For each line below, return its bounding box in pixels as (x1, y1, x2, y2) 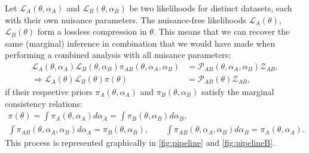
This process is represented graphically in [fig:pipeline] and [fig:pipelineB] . (5, 136, 275, 149)
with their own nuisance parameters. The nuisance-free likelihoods (5, 13, 247, 26)
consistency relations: (5, 97, 82, 109)
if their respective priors (5, 85, 93, 98)
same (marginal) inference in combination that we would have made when (5, 36, 276, 49)
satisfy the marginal (201, 85, 274, 98)
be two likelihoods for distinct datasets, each (129, 2, 292, 14)
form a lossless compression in (37, 25, 147, 38)
